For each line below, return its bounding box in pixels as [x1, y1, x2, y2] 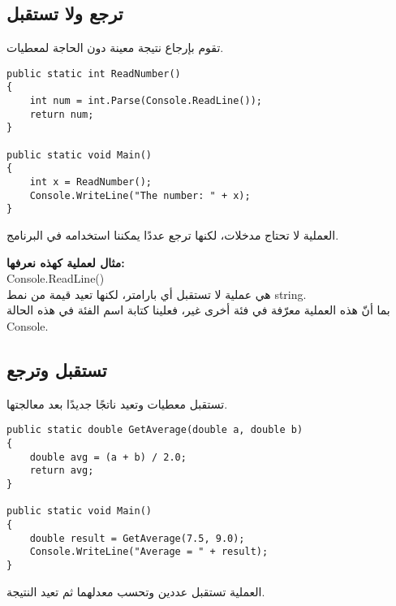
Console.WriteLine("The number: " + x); [29, 189, 251, 201]
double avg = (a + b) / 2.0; [29, 451, 187, 463]
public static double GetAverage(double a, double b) [6, 424, 303, 436]
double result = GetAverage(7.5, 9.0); [29, 532, 245, 544]
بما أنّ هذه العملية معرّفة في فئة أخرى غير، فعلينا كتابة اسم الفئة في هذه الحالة [6, 301, 390, 318]
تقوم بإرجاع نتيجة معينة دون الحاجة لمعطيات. [6, 39, 224, 56]
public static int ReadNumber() [6, 67, 181, 80]
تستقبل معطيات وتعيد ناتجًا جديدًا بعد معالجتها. [6, 395, 228, 412]
